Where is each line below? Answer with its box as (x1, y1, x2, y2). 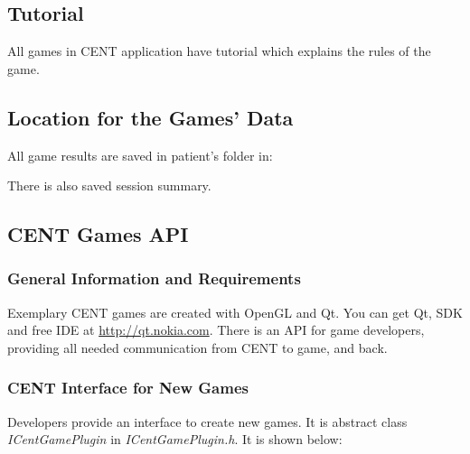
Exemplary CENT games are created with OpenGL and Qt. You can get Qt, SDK (7, 302, 463, 321)
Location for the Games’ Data (7, 103, 294, 131)
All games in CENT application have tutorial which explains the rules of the (7, 42, 431, 60)
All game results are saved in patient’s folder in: (7, 145, 273, 164)
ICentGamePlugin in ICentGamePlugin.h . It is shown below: (7, 430, 343, 449)
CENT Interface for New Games (7, 376, 249, 399)
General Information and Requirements (7, 267, 301, 290)
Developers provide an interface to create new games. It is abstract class (7, 412, 408, 431)
